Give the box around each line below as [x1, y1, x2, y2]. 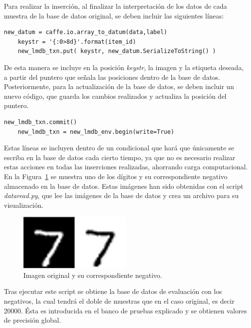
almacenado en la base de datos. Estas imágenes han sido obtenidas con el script [4, 181, 244, 191]
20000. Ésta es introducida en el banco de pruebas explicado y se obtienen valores [4, 305, 247, 315]
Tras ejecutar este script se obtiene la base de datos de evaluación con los [4, 286, 222, 296]
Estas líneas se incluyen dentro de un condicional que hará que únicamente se [4, 143, 234, 153]
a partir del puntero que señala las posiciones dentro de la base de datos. [4, 72, 220, 82]
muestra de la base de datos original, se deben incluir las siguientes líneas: [4, 10, 224, 20]
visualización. [4, 200, 44, 210]
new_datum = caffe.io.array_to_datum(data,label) [4, 29, 167, 36]
